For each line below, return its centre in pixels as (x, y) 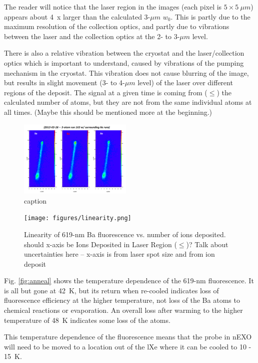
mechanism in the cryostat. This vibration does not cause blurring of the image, (126, 72)
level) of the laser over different (185, 82)
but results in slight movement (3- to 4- (64, 82)
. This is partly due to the (210, 16)
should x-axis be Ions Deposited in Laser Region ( (100, 244)
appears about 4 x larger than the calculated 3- (77, 16)
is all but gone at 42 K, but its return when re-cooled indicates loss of (111, 290)
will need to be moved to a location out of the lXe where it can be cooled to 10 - (128, 346)
